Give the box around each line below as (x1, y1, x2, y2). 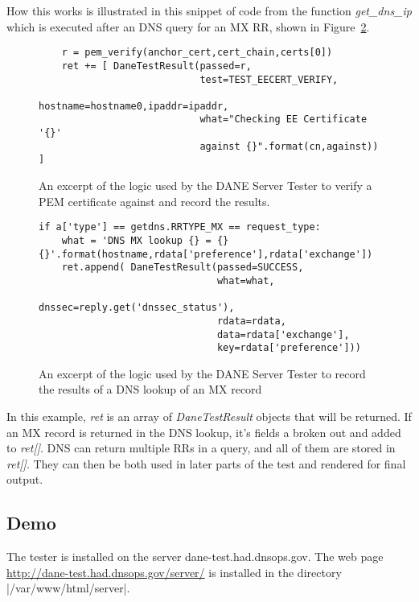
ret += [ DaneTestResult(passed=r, (61, 60, 252, 72)
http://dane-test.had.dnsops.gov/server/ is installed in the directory (6, 563, 342, 580)
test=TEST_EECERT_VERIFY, (199, 73, 339, 85)
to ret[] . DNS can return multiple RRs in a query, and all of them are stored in (6, 439, 396, 456)
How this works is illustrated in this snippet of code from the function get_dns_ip (6, 2, 412, 19)
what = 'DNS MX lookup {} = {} (61, 234, 229, 246)
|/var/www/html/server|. (6, 579, 130, 596)
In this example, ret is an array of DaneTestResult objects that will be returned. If (6, 408, 412, 425)
